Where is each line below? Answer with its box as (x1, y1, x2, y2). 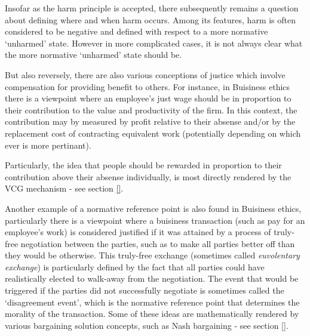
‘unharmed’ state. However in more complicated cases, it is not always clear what (5, 36, 303, 49)
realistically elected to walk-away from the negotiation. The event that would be (5, 272, 299, 285)
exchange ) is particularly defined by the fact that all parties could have (5, 260, 265, 273)
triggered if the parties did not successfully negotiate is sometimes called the (5, 284, 284, 297)
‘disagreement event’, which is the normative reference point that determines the (5, 295, 300, 308)
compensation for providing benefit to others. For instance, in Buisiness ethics (5, 80, 290, 93)
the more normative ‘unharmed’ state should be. (5, 48, 182, 61)
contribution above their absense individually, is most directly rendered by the (5, 170, 291, 183)
